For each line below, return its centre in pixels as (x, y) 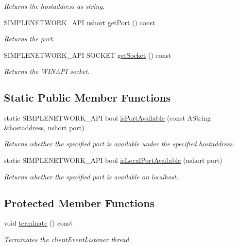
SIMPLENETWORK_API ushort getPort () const (80, 22)
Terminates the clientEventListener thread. (68, 239)
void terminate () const (38, 223)
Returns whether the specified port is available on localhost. (91, 176)
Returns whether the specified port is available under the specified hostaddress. (119, 144)
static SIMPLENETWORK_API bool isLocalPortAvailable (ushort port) (113, 160)
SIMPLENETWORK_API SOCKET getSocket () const (88, 55)
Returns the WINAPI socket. (47, 71)
